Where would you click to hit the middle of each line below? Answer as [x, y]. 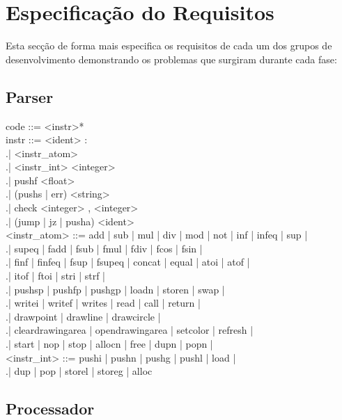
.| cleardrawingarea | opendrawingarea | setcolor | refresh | [130, 330]
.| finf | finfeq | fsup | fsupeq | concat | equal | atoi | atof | [128, 262]
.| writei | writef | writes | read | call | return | [103, 303]
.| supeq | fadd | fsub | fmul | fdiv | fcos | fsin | [104, 248]
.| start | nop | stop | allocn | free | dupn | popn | [109, 344]
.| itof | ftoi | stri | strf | [55, 276]
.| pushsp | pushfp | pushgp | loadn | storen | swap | [115, 289]
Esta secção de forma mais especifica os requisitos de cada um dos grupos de [169, 46]
